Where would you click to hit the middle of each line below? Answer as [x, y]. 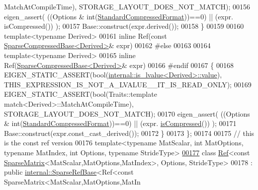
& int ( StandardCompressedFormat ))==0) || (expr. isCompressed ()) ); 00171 [120, 123]
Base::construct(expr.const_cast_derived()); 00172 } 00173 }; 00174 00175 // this [129, 133]
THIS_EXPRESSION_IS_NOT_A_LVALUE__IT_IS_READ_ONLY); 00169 [128, 84]
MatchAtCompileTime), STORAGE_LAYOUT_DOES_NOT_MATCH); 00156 [127, 6]
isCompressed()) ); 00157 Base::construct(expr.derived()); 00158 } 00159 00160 [124, 26]
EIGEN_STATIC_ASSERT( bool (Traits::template [81, 94]
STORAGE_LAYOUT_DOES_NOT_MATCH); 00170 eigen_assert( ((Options [127, 113]
